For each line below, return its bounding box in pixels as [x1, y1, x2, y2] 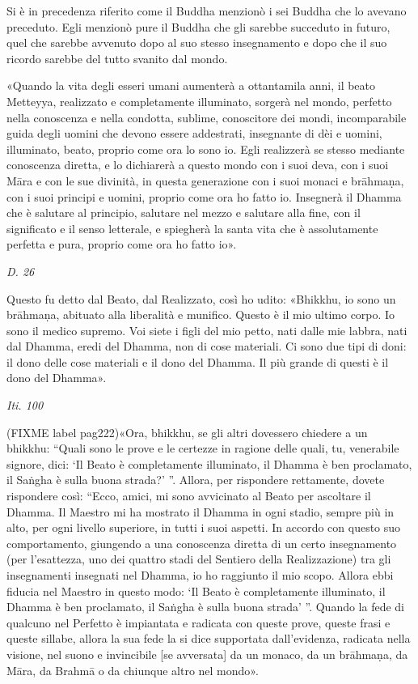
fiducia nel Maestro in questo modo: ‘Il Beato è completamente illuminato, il [6, 582, 386, 599]
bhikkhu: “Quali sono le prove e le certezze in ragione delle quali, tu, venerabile [6, 440, 399, 457]
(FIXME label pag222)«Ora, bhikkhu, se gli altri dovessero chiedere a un [6, 423, 368, 440]
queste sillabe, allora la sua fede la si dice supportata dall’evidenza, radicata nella [6, 630, 411, 647]
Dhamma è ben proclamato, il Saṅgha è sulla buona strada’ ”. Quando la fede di [6, 598, 405, 615]
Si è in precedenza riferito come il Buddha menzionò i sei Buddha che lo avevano [6, 2, 407, 19]
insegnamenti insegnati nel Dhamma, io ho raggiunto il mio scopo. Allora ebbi [6, 567, 394, 583]
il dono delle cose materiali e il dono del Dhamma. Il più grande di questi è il [6, 353, 389, 370]
